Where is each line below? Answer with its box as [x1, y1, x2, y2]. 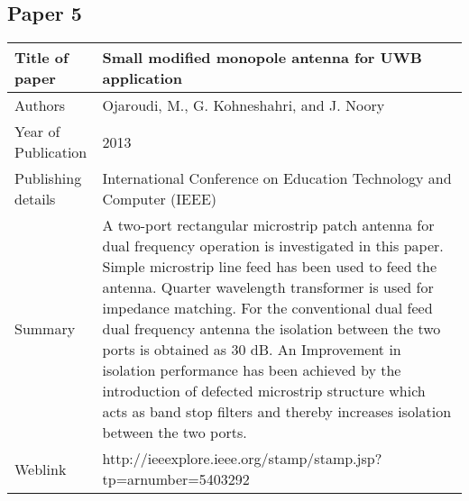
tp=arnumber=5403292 [102, 469, 250, 490]
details [14, 188, 56, 210]
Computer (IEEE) [102, 188, 217, 210]
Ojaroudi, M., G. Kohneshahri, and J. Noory [102, 95, 385, 116]
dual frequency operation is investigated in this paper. [102, 235, 444, 257]
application [102, 68, 182, 89]
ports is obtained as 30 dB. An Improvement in [102, 339, 401, 360]
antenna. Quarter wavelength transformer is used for [102, 277, 434, 298]
